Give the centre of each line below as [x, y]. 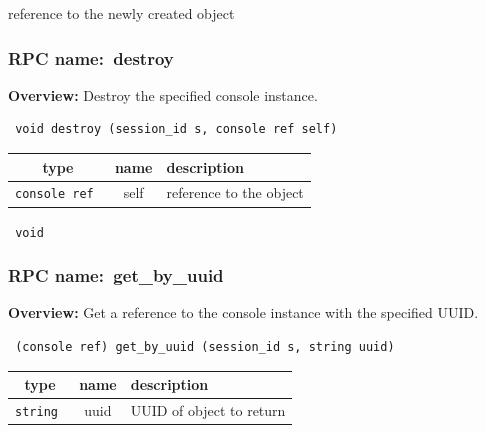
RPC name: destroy [91, 57]
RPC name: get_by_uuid [116, 275]
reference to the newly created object [121, 13]
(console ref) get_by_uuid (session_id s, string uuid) [205, 346]
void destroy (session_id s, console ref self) [176, 129]
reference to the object [235, 192]
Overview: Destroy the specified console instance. [163, 94]
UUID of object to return [208, 409]
